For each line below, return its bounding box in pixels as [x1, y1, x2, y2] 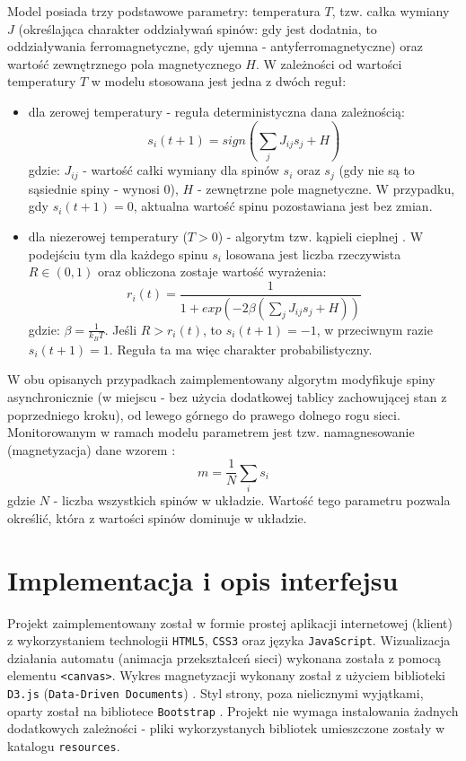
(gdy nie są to [339, 161, 415, 179]
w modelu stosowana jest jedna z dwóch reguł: [91, 72, 347, 91]
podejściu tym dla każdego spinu [28, 244, 208, 263]
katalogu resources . [7, 736, 120, 755]
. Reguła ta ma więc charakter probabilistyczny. [109, 339, 373, 358]
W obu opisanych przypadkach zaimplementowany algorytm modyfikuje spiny [7, 370, 435, 389]
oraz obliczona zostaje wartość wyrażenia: [97, 262, 327, 281]
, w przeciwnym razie [316, 319, 433, 338]
